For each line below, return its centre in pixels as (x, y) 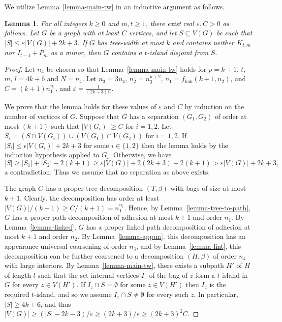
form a (205, 275)
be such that (234, 33)
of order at (231, 116)
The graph (20, 188)
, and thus (56, 304)
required (17, 294)
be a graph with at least (84, 33)
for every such (167, 294)
